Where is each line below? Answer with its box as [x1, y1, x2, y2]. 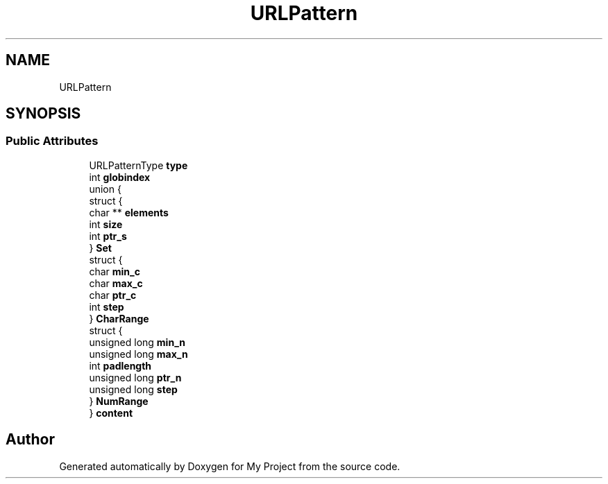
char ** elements [89, 206, 169, 218]
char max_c [89, 277, 143, 289]
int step [89, 300, 124, 313]
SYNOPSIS [6, 105, 81, 123]
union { [89, 182, 121, 195]
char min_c [89, 265, 140, 277]
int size [89, 218, 123, 230]
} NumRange [89, 395, 149, 407]
